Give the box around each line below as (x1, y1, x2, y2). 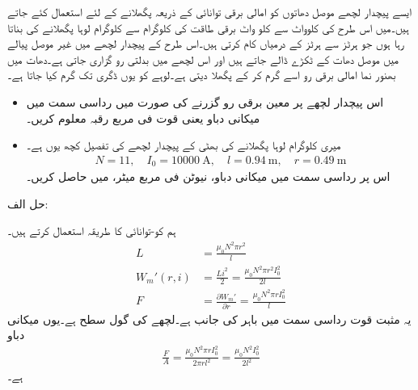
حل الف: (7, 195, 49, 212)
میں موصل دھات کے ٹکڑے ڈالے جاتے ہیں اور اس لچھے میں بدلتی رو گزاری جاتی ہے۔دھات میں (7, 50, 399, 67)
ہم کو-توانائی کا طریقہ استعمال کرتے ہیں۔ (7, 222, 176, 239)
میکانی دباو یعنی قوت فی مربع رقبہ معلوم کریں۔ (26, 109, 260, 126)
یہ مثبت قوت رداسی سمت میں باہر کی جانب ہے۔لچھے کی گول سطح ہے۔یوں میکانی (7, 310, 412, 327)
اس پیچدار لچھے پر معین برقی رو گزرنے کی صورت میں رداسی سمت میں (26, 93, 384, 110)
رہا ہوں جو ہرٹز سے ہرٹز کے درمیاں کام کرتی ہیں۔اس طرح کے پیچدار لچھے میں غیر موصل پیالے (7, 35, 405, 52)
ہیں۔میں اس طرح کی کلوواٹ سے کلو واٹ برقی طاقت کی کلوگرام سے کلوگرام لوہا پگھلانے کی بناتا (7, 19, 409, 36)
